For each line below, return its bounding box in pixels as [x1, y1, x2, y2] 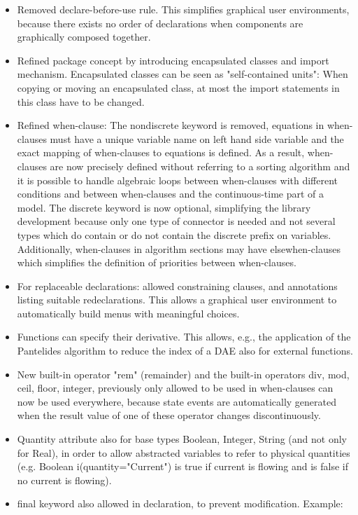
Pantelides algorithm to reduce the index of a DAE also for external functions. [17, 343, 353, 358]
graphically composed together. [17, 29, 151, 44]
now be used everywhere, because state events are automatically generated [17, 394, 336, 408]
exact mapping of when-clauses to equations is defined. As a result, [17, 145, 305, 160]
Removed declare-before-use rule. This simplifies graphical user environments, [17, 2, 350, 16]
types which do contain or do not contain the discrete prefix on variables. [17, 227, 331, 242]
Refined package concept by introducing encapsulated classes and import [17, 53, 329, 67]
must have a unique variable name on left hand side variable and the [50, 131, 344, 146]
